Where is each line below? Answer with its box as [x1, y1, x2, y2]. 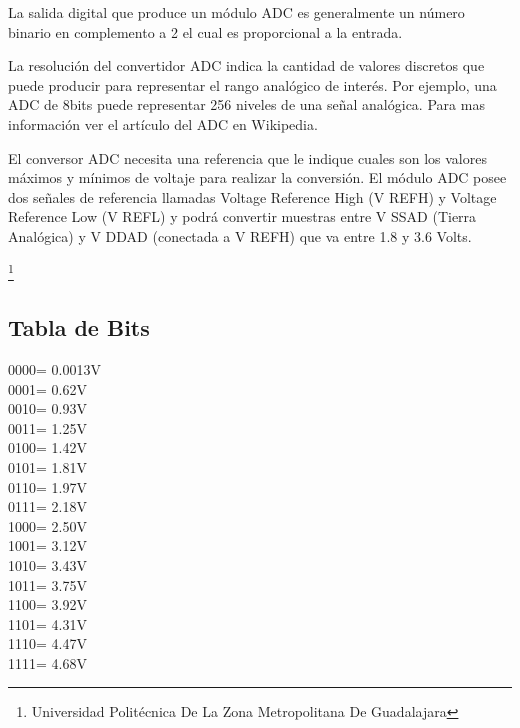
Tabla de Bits [8, 312, 150, 343]
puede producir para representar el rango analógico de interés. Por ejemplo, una [8, 74, 497, 95]
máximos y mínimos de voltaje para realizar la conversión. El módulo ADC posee [8, 167, 507, 188]
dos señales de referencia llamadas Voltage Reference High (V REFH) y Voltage [8, 186, 497, 207]
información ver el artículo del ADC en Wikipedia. [8, 113, 318, 134]
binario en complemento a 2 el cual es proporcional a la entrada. [8, 21, 403, 42]
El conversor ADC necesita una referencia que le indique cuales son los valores [8, 147, 487, 168]
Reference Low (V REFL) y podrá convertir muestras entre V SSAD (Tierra [8, 206, 477, 227]
